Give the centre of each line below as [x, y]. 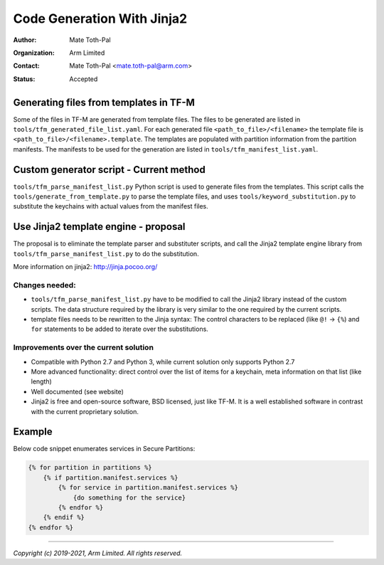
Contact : [27, 66]
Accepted [84, 79]
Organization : [34, 53]
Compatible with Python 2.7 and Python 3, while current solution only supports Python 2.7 [163, 361]
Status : [24, 79]
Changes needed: [44, 285]
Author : [25, 40]
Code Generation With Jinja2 [100, 19]
